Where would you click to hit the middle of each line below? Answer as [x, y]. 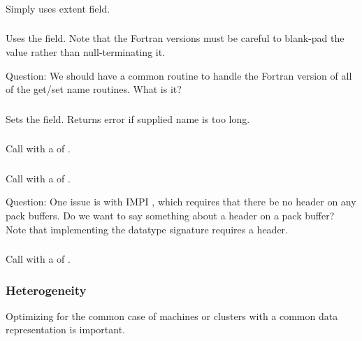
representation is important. [66, 329]
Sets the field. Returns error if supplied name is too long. [128, 118]
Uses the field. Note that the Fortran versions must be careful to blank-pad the [175, 38]
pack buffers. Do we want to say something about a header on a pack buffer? [170, 215]
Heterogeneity [46, 290]
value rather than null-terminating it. [86, 52]
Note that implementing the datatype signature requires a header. [147, 229]
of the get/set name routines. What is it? [94, 89]
